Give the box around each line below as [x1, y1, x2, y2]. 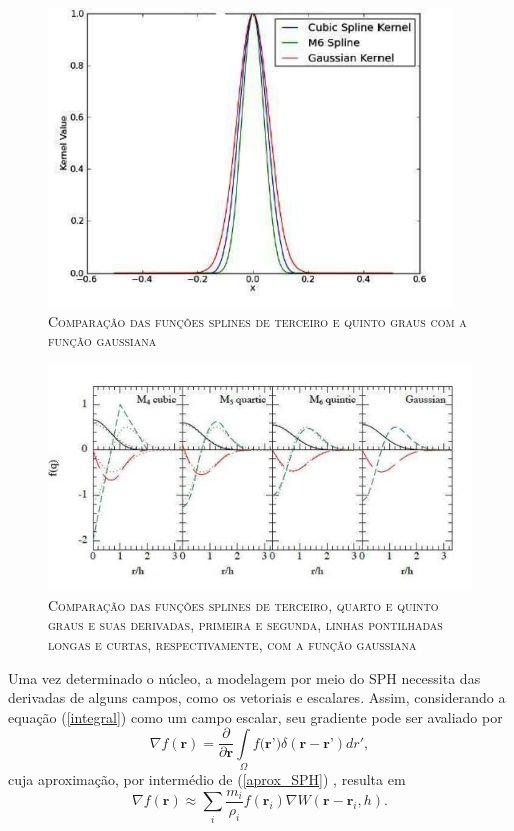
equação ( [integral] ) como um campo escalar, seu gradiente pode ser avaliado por [8, 706, 503, 727]
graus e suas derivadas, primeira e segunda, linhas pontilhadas [48, 614, 443, 635]
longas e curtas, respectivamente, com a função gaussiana [48, 633, 417, 654]
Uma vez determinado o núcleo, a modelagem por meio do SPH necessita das [8, 667, 481, 688]
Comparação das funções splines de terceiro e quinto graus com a [48, 310, 467, 331]
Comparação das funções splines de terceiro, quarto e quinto [48, 594, 439, 615]
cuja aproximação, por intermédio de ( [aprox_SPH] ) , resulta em [8, 769, 406, 790]
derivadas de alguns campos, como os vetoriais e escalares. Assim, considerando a [8, 687, 506, 708]
